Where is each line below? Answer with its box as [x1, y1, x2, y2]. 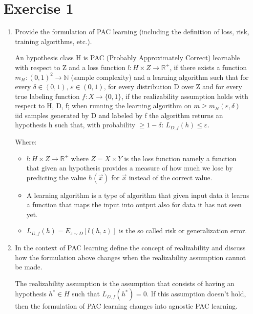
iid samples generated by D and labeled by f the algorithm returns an [15, 110, 223, 120]
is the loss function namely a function [124, 153, 237, 163]
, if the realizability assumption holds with [121, 91, 249, 101]
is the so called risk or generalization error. [119, 225, 247, 236]
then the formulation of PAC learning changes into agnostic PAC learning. [15, 301, 238, 311]
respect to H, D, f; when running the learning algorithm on [15, 100, 192, 111]
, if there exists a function [169, 62, 247, 72]
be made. [15, 262, 42, 272]
